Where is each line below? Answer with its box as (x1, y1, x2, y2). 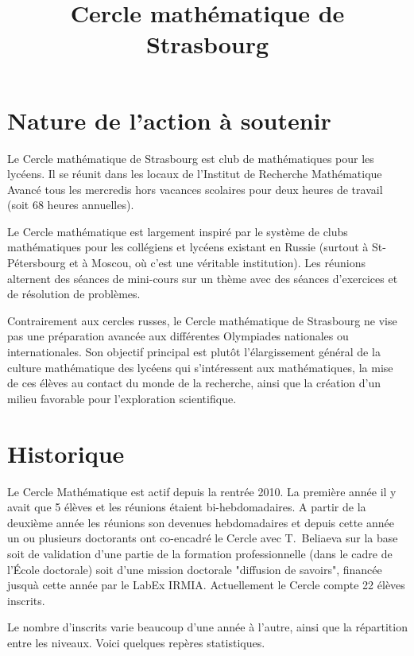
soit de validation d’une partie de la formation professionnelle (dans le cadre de (7, 545, 393, 561)
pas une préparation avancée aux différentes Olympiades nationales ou (7, 328, 349, 344)
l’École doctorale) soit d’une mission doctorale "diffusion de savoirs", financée (7, 561, 382, 577)
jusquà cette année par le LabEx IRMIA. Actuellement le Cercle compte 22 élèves (7, 576, 405, 593)
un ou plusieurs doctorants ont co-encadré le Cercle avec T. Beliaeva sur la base (7, 530, 398, 546)
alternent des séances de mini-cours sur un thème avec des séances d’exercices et (7, 270, 398, 286)
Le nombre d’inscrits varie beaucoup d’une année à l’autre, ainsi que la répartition (7, 619, 408, 635)
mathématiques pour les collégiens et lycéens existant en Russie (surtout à (7, 239, 369, 255)
